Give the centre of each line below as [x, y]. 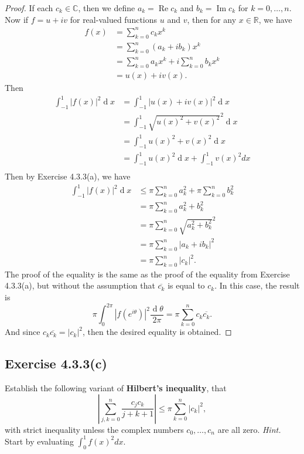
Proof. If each [29, 8]
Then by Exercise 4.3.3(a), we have [68, 176]
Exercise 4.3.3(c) [56, 363]
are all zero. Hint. [249, 429]
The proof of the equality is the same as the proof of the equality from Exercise [147, 274]
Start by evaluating [39, 441]
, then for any [212, 19]
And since [23, 332]
